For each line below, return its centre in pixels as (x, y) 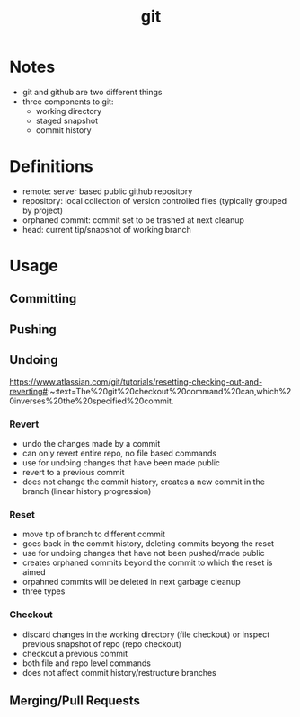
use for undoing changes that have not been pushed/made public (143, 553)
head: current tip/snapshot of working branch (106, 229)
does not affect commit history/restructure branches (119, 672)
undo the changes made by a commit (91, 443)
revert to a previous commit (73, 472)
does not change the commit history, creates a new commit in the (143, 482)
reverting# (28, 391)
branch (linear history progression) (87, 491)
